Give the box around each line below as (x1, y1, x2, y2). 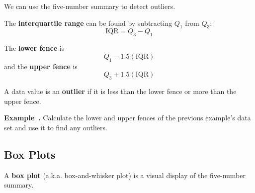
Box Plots (4, 146, 56, 162)
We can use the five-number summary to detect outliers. (4, 1, 175, 11)
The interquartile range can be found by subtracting (4, 17, 172, 28)
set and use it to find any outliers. (4, 122, 107, 132)
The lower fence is (4, 43, 65, 53)
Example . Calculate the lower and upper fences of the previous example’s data (4, 112, 251, 123)
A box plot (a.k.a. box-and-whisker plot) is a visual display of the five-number (4, 170, 246, 180)
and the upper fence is (4, 61, 78, 71)
